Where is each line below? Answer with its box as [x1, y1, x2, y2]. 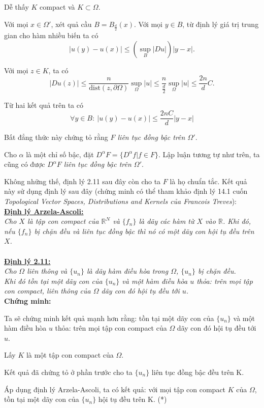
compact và [40, 2, 75, 12]
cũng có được [4, 159, 45, 169]
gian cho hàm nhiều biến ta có [4, 30, 98, 41]
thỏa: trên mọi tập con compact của [55, 323, 167, 333]
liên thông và [27, 266, 68, 276]
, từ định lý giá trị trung [182, 18, 259, 29]
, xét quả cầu [51, 18, 92, 29]
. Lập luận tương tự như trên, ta [158, 149, 260, 159]
